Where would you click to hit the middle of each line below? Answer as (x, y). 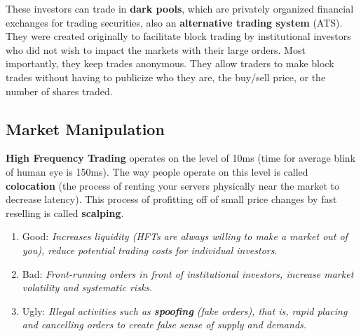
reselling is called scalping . (65, 212)
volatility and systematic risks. (87, 287)
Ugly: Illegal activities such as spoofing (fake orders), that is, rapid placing (185, 310)
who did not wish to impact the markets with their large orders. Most (156, 49)
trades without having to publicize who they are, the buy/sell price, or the (166, 77)
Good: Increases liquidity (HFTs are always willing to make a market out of (185, 236)
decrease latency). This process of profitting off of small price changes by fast (171, 199)
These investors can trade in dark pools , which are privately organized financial (180, 8)
